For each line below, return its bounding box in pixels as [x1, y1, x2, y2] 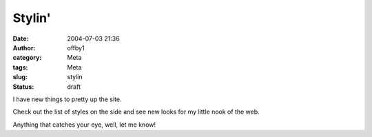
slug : [12, 73, 28, 81]
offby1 [67, 43, 85, 52]
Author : [12, 43, 36, 52]
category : [12, 54, 42, 62]
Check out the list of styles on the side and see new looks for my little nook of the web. [12, 107, 260, 116]
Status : [12, 83, 34, 91]
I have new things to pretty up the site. [12, 95, 122, 103]
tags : [12, 63, 28, 72]
